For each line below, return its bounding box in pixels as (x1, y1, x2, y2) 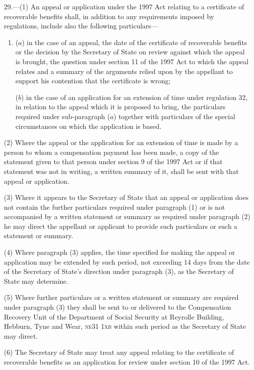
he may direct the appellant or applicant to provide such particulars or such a (4, 221, 237, 231)
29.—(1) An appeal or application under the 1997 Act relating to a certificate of (4, 1, 244, 11)
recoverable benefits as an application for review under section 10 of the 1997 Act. (4, 357, 250, 367)
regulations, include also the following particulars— (4, 21, 158, 31)
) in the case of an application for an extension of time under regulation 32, (21, 92, 248, 102)
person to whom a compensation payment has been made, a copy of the (4, 147, 219, 157)
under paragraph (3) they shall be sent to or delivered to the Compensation (4, 302, 231, 312)
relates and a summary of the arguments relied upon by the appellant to (15, 66, 233, 76)
